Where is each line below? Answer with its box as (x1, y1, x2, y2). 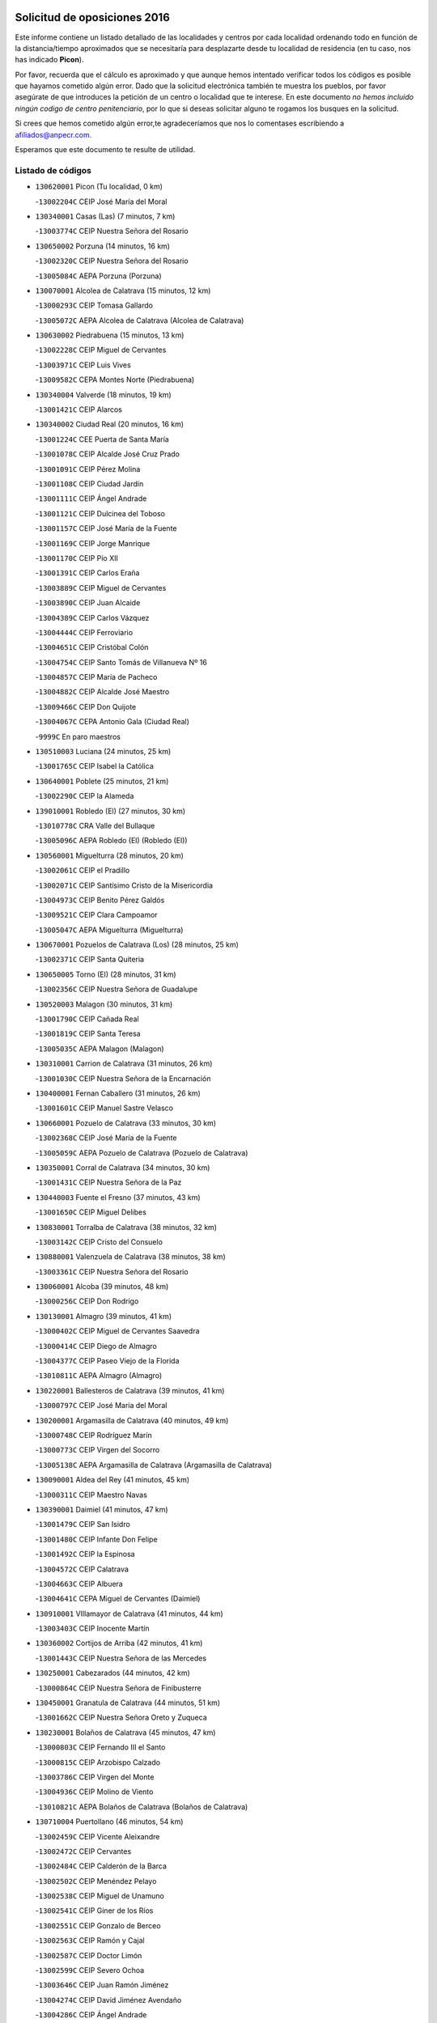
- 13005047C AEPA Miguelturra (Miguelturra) (35, 925, 184, 935)
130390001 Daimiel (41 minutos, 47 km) (35, 1504, 169, 1514)
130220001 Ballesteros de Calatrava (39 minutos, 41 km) (35, 1385, 225, 1395)
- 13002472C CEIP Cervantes (35, 1846, 132, 1856)
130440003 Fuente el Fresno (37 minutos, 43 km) (35, 1192, 202, 1202)
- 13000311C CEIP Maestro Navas (35, 1490, 147, 1499)
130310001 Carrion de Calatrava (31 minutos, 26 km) (35, 1058, 213, 1068)
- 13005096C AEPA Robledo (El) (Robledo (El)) (35, 836, 188, 846)
